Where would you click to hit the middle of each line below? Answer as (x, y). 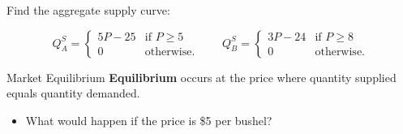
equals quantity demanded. (73, 93)
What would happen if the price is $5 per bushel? (149, 120)
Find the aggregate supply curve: (88, 10)
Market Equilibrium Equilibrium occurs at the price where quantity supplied (201, 77)
